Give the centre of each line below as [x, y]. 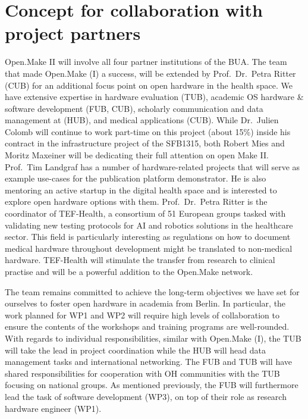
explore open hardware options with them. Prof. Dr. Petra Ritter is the [136, 201]
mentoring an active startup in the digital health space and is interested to [141, 190]
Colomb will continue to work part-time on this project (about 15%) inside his [148, 131]
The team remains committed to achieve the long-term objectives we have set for [152, 291]
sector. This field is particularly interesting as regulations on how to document [148, 237]
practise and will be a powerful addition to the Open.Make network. [129, 271]
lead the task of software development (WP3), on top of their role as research [146, 396]
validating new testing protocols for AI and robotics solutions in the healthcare [149, 225]
